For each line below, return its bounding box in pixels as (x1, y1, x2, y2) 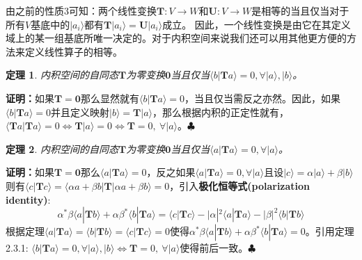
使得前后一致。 (180, 241, 249, 255)
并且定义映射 (51, 104, 110, 119)
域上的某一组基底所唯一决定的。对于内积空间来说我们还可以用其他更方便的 (6, 31, 347, 45)
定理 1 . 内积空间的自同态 (6, 67, 118, 82)
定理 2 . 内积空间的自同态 (6, 141, 118, 156)
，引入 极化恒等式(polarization (169, 178, 310, 193)
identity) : (6, 192, 51, 206)
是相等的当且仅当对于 (251, 3, 349, 17)
